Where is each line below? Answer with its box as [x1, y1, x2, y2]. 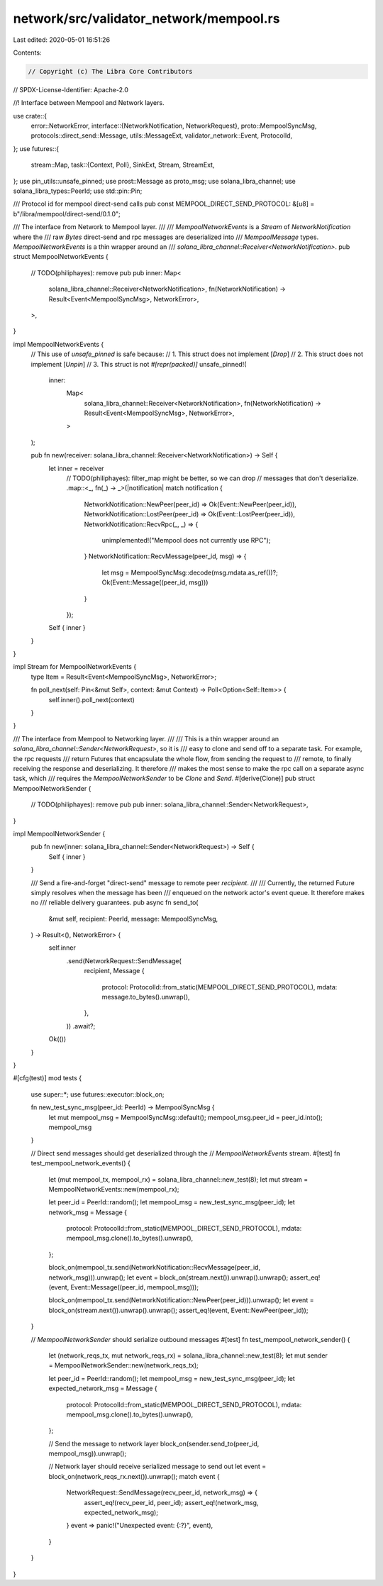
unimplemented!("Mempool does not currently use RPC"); [101, 536, 271, 544]
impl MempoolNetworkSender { [13, 829, 106, 838]
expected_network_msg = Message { [48, 1384, 157, 1393]
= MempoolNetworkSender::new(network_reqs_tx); [48, 1361, 199, 1370]
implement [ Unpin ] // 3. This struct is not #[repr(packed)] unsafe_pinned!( [30, 360, 247, 368]
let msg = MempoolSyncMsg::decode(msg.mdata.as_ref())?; [101, 568, 278, 577]
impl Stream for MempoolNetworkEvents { [13, 662, 137, 671]
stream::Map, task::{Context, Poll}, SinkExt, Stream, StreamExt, [30, 160, 215, 170]
